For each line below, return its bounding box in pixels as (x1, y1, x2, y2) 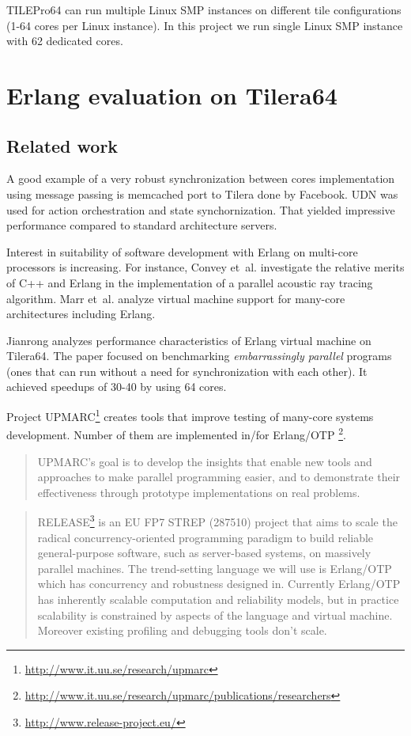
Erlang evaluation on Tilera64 (6, 78, 337, 111)
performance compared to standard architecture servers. (6, 217, 277, 233)
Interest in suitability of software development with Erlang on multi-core (6, 243, 358, 260)
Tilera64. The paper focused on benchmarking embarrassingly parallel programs (6, 347, 392, 364)
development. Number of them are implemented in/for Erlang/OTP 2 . (6, 424, 346, 442)
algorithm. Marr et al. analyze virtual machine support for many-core (6, 290, 345, 306)
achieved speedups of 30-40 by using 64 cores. (6, 378, 227, 395)
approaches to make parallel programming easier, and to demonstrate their (37, 469, 401, 485)
